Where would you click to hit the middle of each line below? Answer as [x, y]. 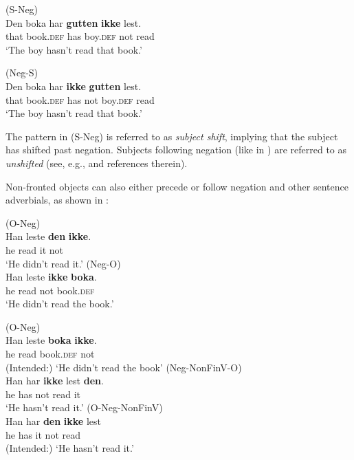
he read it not [35, 249]
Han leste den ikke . [48, 236]
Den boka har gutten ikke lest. [74, 22]
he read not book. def [50, 290]
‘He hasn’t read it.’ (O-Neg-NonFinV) [84, 407]
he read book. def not [50, 354]
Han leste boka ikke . [51, 340]
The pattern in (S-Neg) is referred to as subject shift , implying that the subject [172, 136]
